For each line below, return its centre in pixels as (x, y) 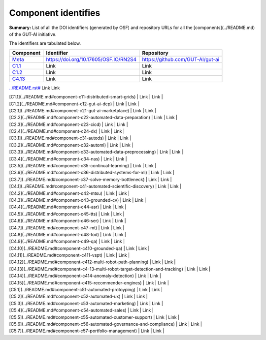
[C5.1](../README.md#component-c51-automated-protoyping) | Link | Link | (86, 290)
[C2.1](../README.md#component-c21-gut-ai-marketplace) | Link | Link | (83, 110)
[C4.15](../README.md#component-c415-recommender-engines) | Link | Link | (89, 282)
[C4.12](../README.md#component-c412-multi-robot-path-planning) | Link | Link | (92, 262)
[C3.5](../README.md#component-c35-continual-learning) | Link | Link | (83, 166)
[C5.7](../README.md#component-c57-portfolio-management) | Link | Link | (87, 331)
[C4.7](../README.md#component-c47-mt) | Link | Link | (67, 228)
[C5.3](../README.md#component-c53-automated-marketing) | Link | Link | (86, 303)
